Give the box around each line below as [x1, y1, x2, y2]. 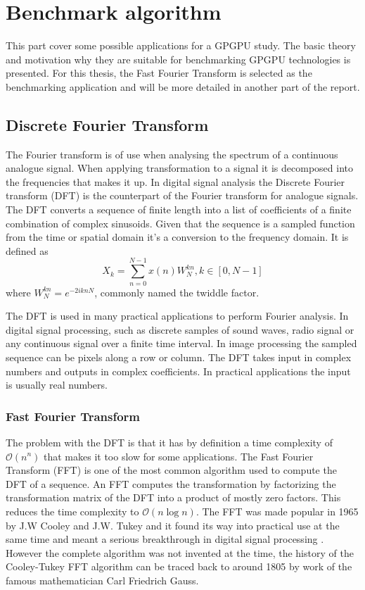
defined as [6, 243, 49, 258]
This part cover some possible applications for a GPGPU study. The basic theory [6, 38, 356, 53]
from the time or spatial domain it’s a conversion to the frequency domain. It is [6, 230, 349, 244]
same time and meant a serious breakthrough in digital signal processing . [6, 532, 324, 546]
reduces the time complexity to [6, 503, 139, 518]
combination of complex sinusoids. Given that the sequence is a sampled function [6, 215, 355, 230]
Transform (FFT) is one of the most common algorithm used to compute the [6, 463, 337, 477]
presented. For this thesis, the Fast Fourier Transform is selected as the [6, 65, 312, 80]
